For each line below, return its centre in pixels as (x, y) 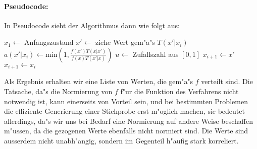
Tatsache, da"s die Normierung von (58, 91)
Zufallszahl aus (156, 54)
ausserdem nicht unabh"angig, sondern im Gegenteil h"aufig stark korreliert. (121, 140)
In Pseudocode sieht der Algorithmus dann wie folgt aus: (92, 25)
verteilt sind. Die (227, 81)
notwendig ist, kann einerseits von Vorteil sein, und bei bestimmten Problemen (126, 101)
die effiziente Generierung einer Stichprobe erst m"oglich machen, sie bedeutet (124, 111)
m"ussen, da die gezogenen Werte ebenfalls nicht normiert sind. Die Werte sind (126, 131)
